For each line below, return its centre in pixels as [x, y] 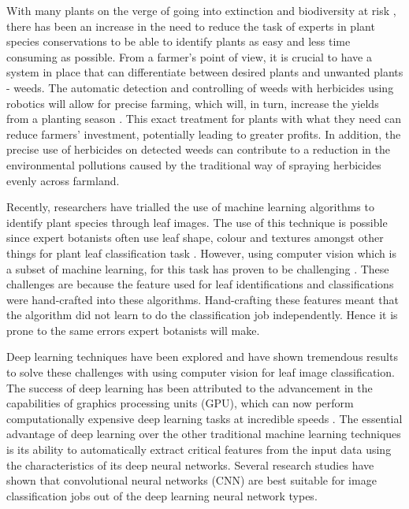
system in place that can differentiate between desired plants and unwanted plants [205, 72]
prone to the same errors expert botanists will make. [133, 330]
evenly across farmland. [63, 180]
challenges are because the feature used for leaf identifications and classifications [200, 284]
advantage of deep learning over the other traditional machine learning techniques [204, 434]
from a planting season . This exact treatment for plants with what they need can [204, 119]
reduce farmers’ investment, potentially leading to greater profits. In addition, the [204, 134]
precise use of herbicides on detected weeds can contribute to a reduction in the [198, 149]
